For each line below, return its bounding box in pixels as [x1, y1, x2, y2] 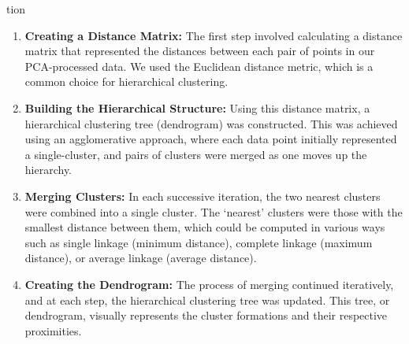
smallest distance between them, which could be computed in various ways [24, 219, 385, 235]
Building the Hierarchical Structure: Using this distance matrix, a [24, 99, 370, 116]
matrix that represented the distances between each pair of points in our [24, 43, 375, 59]
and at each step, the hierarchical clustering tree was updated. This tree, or [24, 291, 390, 308]
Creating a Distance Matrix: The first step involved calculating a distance [24, 27, 403, 43]
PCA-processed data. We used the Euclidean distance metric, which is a [24, 57, 374, 74]
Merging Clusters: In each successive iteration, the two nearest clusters [24, 187, 381, 204]
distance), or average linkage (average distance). [24, 250, 257, 266]
